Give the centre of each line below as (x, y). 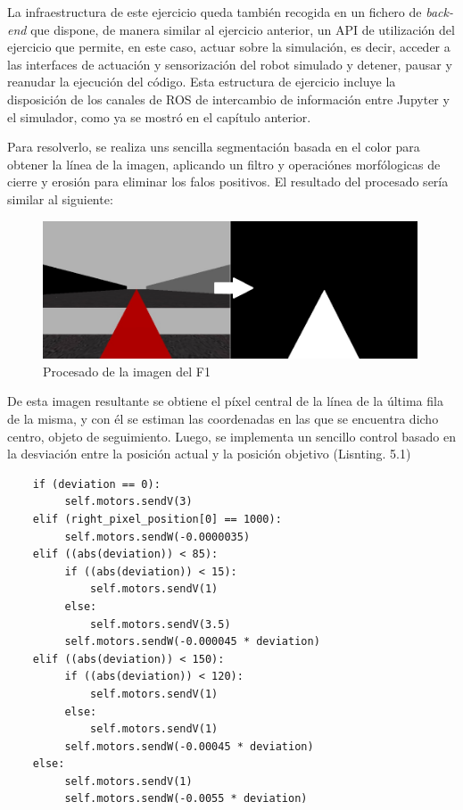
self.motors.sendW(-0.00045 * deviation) (189, 746)
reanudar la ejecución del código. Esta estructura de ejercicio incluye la (202, 82)
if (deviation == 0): (96, 484)
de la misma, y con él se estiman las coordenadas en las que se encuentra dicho (223, 418)
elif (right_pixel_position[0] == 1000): (157, 519)
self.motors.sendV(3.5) (161, 624)
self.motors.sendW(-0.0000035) (157, 537)
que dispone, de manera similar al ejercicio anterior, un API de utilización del (243, 29)
